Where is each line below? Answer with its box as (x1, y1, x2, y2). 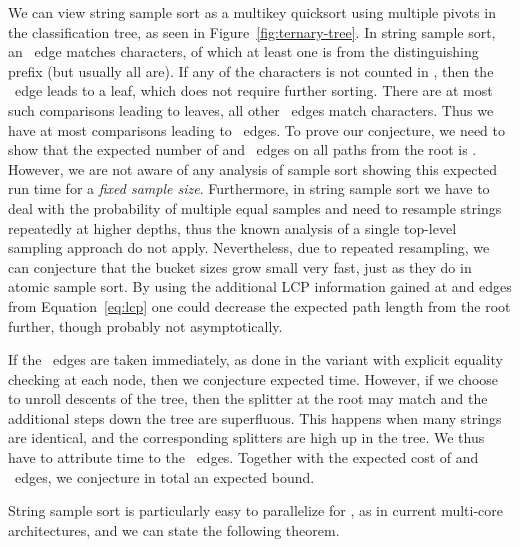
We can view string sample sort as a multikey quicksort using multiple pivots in (8, 2, 496, 22)
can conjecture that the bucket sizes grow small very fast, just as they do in (8, 256, 472, 277)
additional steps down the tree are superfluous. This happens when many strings (8, 407, 502, 428)
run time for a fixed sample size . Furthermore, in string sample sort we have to (8, 178, 490, 199)
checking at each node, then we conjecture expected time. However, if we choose (8, 368, 499, 389)
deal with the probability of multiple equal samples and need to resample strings (8, 197, 502, 218)
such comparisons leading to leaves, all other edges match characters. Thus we (8, 99, 494, 120)
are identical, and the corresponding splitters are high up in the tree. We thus (8, 427, 485, 448)
